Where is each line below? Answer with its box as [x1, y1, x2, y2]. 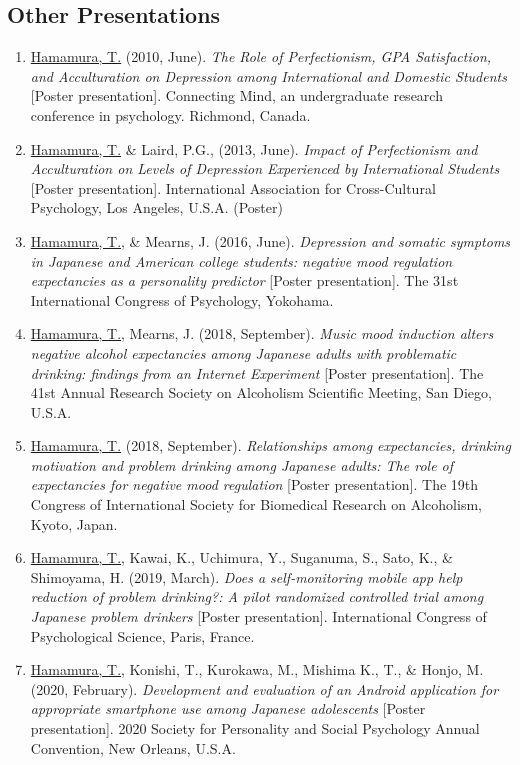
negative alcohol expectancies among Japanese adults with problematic [30, 342, 457, 363]
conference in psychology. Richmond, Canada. [30, 104, 311, 125]
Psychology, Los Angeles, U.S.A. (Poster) [30, 197, 283, 218]
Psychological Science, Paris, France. [30, 625, 255, 646]
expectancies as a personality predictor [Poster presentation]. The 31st [30, 270, 459, 291]
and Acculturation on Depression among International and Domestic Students [30, 65, 507, 86]
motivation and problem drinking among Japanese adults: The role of [30, 454, 454, 475]
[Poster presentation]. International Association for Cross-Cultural [30, 177, 436, 198]
